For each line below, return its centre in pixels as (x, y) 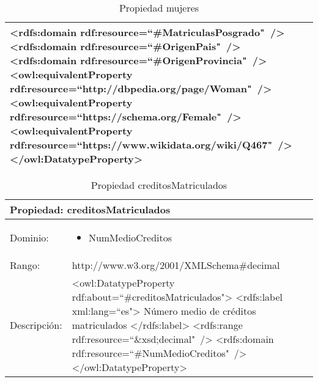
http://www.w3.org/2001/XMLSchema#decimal (176, 265)
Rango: (25, 265)
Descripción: (36, 325)
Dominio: (29, 237)
